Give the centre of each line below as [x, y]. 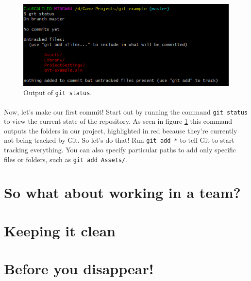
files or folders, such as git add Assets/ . [66, 159]
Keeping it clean [60, 230]
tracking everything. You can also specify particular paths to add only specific [120, 150]
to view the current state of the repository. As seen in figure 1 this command [118, 121]
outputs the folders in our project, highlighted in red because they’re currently [121, 130]
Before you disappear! [79, 269]
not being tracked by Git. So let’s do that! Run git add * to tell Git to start [119, 140]
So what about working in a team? [122, 192]
